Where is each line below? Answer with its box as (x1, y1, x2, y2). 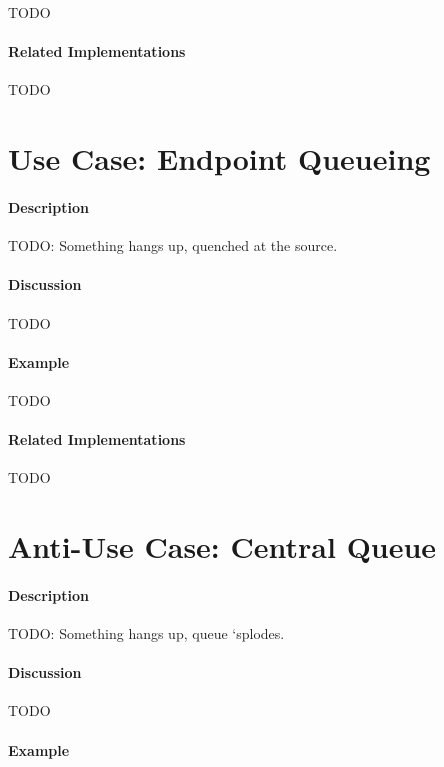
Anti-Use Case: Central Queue (8, 526, 437, 567)
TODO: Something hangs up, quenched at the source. (8, 235, 338, 256)
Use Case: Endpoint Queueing (8, 138, 431, 179)
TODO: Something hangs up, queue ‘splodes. (8, 623, 285, 644)
